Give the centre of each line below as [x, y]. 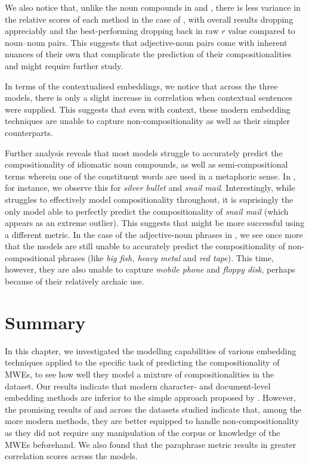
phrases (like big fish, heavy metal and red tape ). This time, [166, 257]
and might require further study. [64, 65]
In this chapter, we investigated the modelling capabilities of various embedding [151, 350]
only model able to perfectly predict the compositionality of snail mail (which [147, 211]
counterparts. [29, 132]
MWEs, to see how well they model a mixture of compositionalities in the [140, 374]
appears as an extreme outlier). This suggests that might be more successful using [155, 223]
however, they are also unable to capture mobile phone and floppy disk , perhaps [150, 269]
